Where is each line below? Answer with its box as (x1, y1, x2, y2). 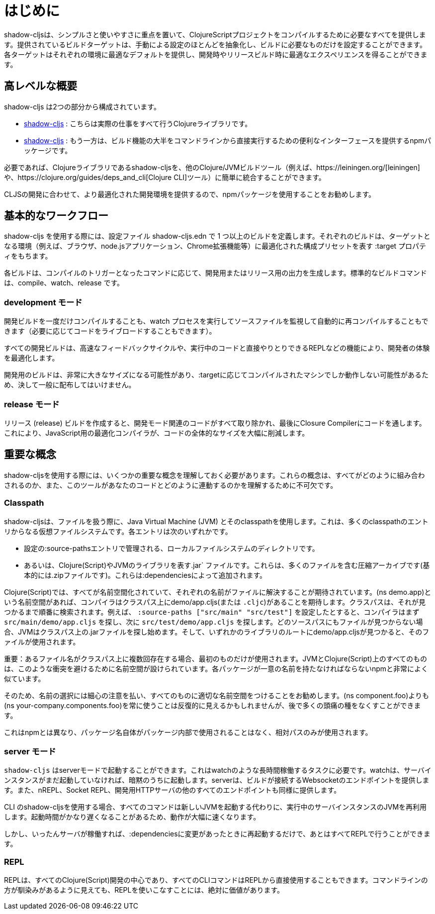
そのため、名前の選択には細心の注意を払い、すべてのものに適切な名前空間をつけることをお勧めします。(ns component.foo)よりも (4, 691, 430, 700)
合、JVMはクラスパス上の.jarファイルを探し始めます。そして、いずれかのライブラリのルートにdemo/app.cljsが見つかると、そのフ (4, 627, 430, 636)
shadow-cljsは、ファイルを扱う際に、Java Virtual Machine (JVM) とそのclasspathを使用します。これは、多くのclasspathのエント (4, 517, 429, 526)
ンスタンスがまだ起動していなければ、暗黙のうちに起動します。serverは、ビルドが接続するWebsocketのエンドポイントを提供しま (4, 776, 430, 785)
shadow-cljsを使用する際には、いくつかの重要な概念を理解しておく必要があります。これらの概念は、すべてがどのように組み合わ (4, 470, 425, 479)
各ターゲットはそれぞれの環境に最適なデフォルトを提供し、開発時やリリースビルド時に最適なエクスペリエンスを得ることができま (4, 50, 428, 59)
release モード (4, 399, 60, 409)
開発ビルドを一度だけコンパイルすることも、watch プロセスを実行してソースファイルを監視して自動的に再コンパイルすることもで (4, 317, 429, 326)
